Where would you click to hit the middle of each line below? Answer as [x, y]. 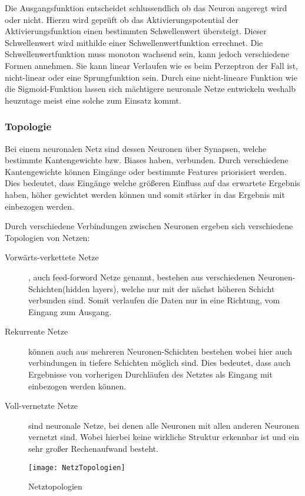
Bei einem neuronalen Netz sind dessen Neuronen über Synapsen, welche [136, 148]
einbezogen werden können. [77, 386]
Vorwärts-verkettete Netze [52, 257]
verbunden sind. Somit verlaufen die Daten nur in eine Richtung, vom [154, 300]
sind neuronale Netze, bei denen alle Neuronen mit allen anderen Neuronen [164, 425]
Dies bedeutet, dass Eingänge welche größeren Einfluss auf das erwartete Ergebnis [152, 183]
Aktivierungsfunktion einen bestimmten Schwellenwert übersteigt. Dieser [136, 31]
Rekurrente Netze [37, 331]
